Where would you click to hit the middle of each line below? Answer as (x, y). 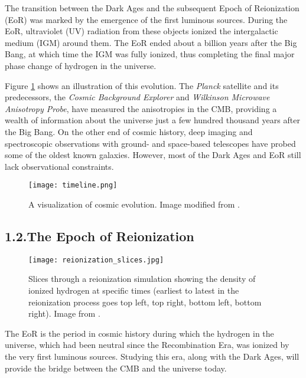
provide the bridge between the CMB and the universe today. (116, 368)
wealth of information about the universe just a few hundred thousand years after (152, 120)
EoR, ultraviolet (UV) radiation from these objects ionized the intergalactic (141, 31)
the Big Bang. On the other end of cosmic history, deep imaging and (129, 131)
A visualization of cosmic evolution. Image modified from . (134, 204)
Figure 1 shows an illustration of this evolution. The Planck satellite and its (142, 85)
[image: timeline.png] (73, 185)
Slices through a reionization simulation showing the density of (142, 279)
